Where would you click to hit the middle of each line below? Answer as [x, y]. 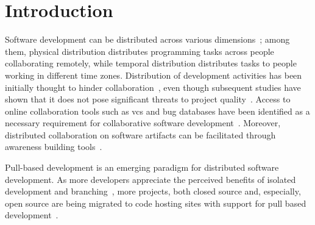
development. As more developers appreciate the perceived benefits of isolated [150, 179]
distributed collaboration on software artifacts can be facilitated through [140, 134]
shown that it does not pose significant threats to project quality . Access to [148, 99]
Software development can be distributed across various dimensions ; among [147, 39]
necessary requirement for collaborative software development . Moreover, [143, 123]
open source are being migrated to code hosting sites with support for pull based [156, 203]
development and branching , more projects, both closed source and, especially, [153, 191]
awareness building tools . [54, 147]
